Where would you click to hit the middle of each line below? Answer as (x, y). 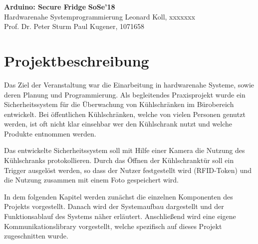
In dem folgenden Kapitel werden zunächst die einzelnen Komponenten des (119, 196)
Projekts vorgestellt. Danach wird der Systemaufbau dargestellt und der (114, 206)
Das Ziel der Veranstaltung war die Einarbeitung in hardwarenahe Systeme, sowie (129, 84)
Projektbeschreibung (77, 60)
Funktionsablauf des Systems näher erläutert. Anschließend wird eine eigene (120, 216)
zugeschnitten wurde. (36, 236)
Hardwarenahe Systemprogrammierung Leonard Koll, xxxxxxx (100, 16)
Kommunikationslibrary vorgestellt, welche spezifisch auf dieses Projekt (113, 226)
